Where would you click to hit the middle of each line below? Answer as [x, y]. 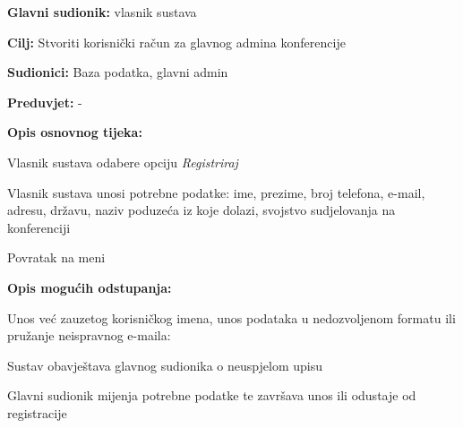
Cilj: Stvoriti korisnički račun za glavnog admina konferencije [176, 42]
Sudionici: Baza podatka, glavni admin [118, 72]
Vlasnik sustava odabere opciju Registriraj [123, 162]
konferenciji [39, 227]
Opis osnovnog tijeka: [75, 132]
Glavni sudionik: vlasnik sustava [102, 12]
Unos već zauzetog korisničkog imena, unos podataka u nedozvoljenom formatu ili [231, 317]
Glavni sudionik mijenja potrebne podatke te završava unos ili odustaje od [212, 395]
